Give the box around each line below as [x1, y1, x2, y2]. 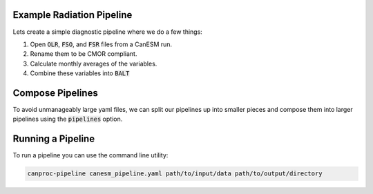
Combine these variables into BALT [30, 69, 130, 77]
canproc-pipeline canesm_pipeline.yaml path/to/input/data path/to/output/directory [27, 170, 323, 177]
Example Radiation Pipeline [12, 9, 133, 21]
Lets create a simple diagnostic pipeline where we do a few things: [12, 28, 203, 36]
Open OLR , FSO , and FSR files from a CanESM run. [30, 40, 173, 48]
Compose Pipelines [12, 87, 98, 99]
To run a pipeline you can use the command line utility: [12, 151, 169, 159]
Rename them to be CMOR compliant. [30, 50, 137, 58]
